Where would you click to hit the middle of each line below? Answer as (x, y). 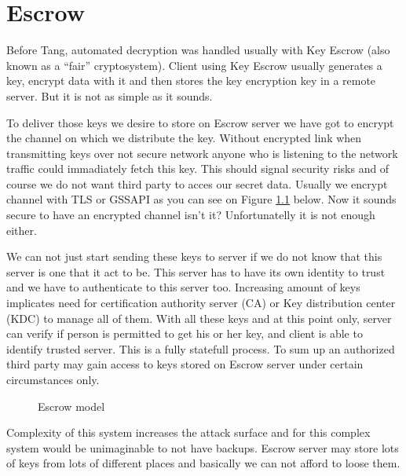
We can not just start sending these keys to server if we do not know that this (194, 256)
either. (22, 230)
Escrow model (71, 406)
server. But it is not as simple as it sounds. (110, 95)
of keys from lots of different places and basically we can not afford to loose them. (203, 463)
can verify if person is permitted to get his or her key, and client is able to (185, 333)
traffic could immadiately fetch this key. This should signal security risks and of (198, 168)
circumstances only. (53, 379)
